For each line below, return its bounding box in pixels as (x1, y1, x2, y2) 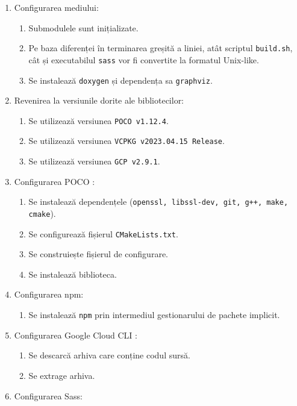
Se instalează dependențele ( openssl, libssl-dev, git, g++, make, (28, 195, 289, 208)
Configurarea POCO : (14, 175, 95, 187)
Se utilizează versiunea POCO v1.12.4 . (28, 114, 169, 126)
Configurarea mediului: (14, 1, 99, 13)
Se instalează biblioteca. (28, 267, 117, 280)
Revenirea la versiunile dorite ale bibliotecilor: (14, 94, 184, 107)
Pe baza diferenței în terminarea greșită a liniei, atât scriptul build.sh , (28, 42, 293, 54)
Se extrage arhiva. (28, 369, 95, 381)
